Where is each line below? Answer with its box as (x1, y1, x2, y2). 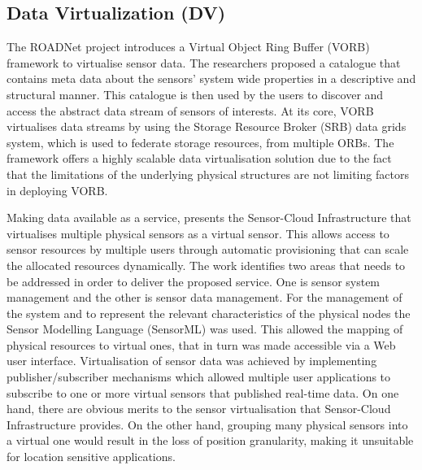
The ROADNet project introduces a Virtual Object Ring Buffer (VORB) (7, 38, 370, 55)
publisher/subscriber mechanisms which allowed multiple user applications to (7, 368, 391, 385)
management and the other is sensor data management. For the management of (7, 289, 402, 306)
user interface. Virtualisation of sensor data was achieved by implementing (7, 352, 377, 369)
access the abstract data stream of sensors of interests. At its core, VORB (7, 102, 374, 119)
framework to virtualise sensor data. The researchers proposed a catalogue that (7, 54, 401, 71)
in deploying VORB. (7, 181, 108, 198)
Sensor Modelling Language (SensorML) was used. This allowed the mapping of (7, 320, 403, 337)
